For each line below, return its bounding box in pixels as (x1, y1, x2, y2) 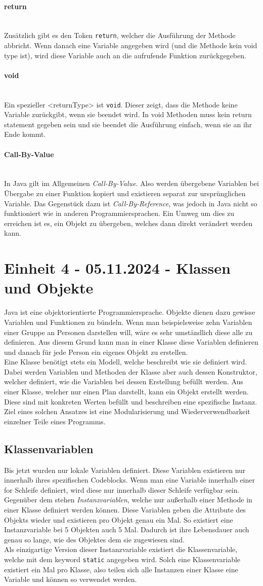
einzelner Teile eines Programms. (4, 416, 106, 426)
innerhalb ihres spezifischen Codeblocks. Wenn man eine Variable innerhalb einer (4, 474, 255, 485)
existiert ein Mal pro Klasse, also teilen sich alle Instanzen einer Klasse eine (4, 564, 238, 574)
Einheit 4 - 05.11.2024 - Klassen (4, 258, 231, 278)
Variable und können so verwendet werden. (4, 574, 137, 584)
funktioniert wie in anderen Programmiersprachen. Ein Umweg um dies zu (4, 208, 235, 218)
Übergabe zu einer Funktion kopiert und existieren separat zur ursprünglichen (4, 188, 246, 199)
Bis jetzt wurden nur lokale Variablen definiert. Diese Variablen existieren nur (4, 464, 246, 475)
